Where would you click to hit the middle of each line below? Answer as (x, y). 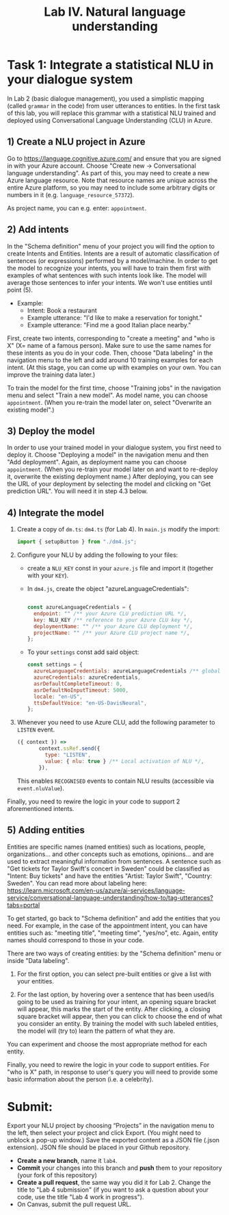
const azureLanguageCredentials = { (79, 607)
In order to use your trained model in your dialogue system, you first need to (114, 448)
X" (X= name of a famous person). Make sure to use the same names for (109, 345)
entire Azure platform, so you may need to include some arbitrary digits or (111, 187)
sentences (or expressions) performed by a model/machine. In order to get (112, 260)
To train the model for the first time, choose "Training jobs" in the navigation (114, 388)
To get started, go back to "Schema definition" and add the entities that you (113, 918)
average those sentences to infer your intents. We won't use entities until (110, 282)
